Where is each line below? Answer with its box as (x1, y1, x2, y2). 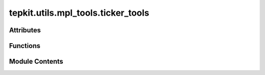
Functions (9, 42, 41, 50)
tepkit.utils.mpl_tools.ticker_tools (9, 7, 150, 18)
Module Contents (9, 57, 63, 66)
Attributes (9, 26, 41, 34)
